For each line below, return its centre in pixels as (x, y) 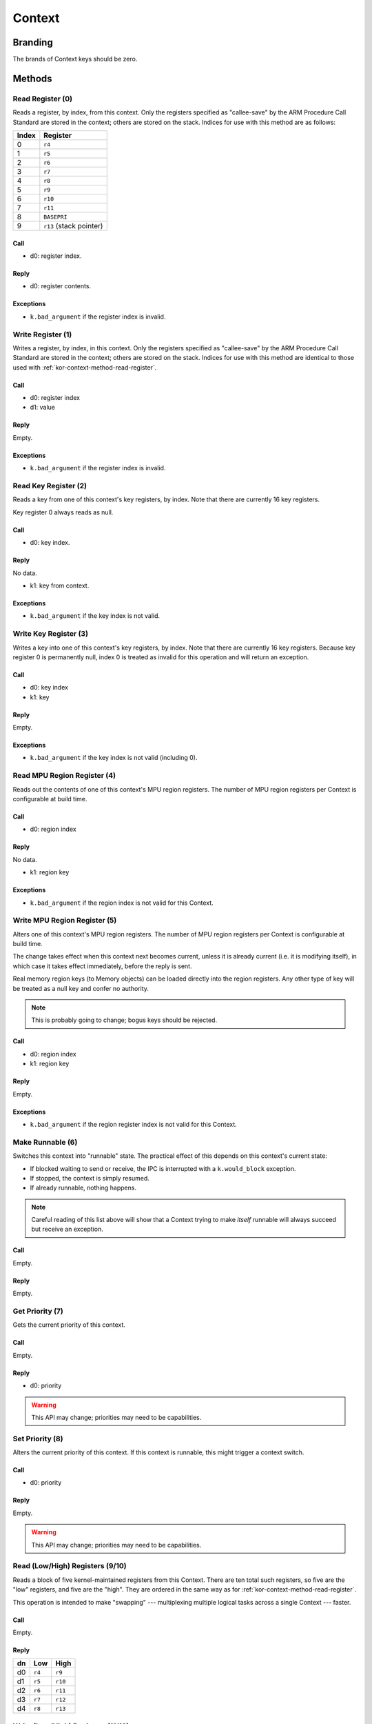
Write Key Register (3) (51, 634)
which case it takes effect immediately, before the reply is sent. (102, 966)
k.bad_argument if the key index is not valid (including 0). (114, 758)
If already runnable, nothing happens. (83, 1188)
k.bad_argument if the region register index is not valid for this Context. (133, 1124)
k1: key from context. (60, 585)
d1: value (42, 408)
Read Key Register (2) (50, 486)
